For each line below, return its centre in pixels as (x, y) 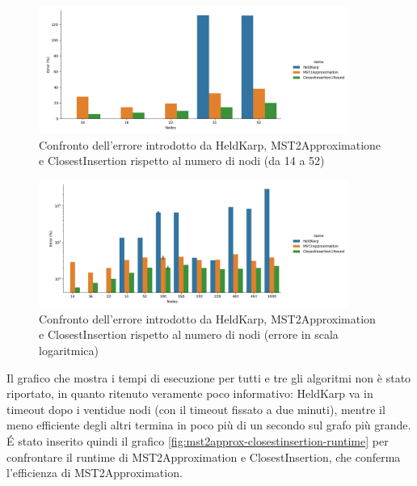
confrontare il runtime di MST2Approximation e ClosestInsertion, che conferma (204, 456)
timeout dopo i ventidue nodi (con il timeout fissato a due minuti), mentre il (196, 409)
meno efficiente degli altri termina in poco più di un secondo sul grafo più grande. (209, 425)
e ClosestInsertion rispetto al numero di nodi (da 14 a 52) (182, 161)
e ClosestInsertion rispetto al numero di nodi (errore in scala (189, 334)
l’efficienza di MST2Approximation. (95, 473)
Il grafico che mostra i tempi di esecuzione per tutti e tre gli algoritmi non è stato (209, 377)
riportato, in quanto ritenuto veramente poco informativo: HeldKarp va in (190, 393)
